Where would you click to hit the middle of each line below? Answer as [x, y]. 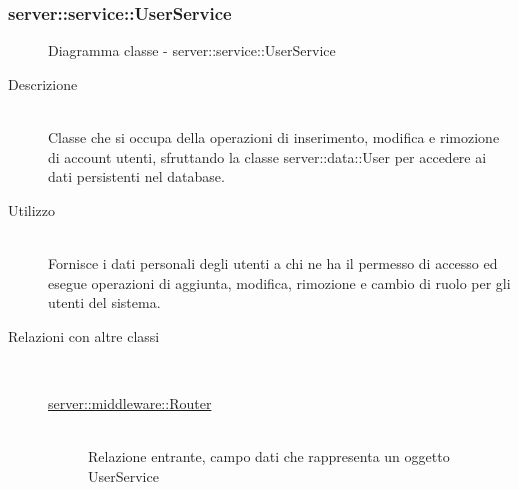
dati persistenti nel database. [136, 176]
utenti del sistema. [104, 302]
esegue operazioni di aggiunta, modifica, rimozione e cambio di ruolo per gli [279, 282]
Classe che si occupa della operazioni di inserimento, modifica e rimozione [274, 137]
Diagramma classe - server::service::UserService [192, 50]
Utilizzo [32, 209]
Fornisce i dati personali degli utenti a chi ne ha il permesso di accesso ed [273, 262]
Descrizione [43, 83]
